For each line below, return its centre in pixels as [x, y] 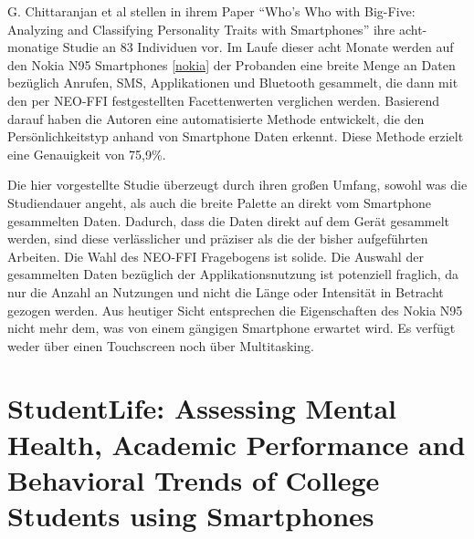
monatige [33, 47]
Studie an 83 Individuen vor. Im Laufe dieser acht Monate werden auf [258, 47]
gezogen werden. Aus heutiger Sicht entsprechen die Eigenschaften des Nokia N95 [235, 310]
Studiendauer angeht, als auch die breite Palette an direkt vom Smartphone [220, 202]
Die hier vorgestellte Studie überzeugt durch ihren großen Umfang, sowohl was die [237, 185]
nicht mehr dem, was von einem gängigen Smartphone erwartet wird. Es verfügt [232, 328]
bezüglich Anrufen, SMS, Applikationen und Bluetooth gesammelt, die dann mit [233, 83]
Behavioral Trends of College [194, 479]
